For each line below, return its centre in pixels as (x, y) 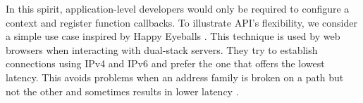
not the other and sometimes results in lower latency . (122, 91)
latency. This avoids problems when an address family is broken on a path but (175, 77)
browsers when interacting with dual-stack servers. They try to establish (162, 49)
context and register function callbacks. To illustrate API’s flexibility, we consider (181, 22)
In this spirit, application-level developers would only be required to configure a (178, 8)
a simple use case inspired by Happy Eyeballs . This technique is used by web (173, 36)
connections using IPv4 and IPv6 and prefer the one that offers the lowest (165, 63)
